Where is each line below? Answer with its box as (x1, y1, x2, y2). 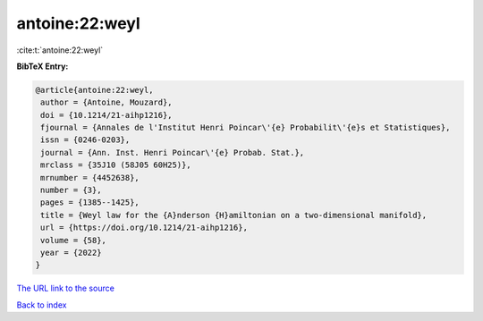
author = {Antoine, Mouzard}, (40, 97, 174, 107)
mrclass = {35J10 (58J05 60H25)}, (40, 160, 191, 170)
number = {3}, (40, 185, 102, 196)
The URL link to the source (16, 283, 115, 294)
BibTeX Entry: (16, 61, 69, 72)
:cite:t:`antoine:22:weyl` (16, 45, 104, 55)
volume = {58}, (40, 235, 107, 245)
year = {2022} (40, 248, 102, 258)
